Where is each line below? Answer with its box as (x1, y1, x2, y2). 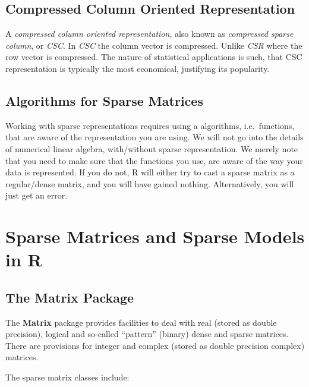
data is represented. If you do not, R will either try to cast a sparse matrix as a (5, 166, 295, 178)
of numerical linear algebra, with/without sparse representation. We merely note (5, 142, 298, 155)
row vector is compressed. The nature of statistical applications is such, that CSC (5, 51, 302, 63)
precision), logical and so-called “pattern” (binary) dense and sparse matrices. (5, 328, 289, 340)
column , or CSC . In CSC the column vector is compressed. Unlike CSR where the (5, 39, 302, 51)
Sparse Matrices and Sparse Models (5, 224, 305, 248)
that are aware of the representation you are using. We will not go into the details (5, 131, 304, 143)
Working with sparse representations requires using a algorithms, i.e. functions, (5, 119, 295, 131)
